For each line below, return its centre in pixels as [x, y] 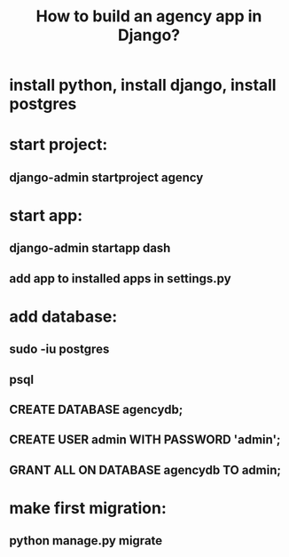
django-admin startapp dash [90, 248]
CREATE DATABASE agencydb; [96, 410]
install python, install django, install [143, 85]
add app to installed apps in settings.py [121, 278]
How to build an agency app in [149, 16]
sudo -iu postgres [59, 350]
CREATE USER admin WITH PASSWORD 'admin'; [145, 440]
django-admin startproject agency [106, 177]
